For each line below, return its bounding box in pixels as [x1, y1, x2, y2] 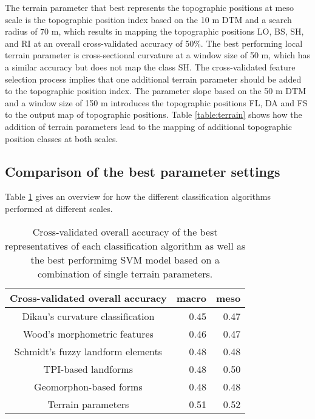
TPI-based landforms [43, 361, 133, 376]
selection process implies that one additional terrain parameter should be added [5, 72, 302, 85]
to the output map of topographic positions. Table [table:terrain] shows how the [5, 108, 302, 121]
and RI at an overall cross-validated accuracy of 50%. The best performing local [5, 36, 303, 49]
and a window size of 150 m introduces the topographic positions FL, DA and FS [5, 96, 308, 109]
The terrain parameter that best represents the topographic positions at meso [5, 1, 294, 13]
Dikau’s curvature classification [22, 308, 155, 323]
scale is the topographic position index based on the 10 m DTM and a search [5, 13, 292, 26]
